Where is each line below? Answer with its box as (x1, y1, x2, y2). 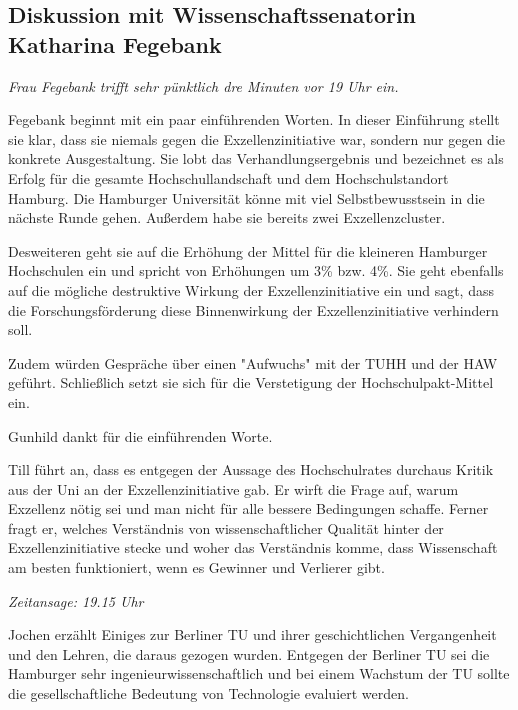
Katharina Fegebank (8, 28, 222, 59)
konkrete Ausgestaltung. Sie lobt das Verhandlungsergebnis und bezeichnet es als (8, 148, 504, 169)
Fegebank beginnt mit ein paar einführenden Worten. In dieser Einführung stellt (8, 109, 500, 130)
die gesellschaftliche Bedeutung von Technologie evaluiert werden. (8, 683, 409, 704)
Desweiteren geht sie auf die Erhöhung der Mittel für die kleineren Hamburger (8, 240, 488, 261)
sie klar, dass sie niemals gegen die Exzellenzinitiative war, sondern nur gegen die (8, 128, 505, 149)
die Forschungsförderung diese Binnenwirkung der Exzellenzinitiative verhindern (8, 299, 499, 320)
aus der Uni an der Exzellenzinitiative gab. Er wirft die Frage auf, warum (8, 478, 459, 499)
